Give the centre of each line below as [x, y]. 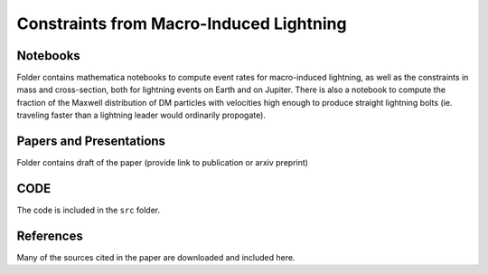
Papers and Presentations [91, 142]
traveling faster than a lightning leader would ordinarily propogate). [141, 115]
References [50, 236]
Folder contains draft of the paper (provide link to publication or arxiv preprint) [163, 163]
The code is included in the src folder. [89, 210]
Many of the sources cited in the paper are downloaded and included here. [156, 257]
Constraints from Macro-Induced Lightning [182, 24]
